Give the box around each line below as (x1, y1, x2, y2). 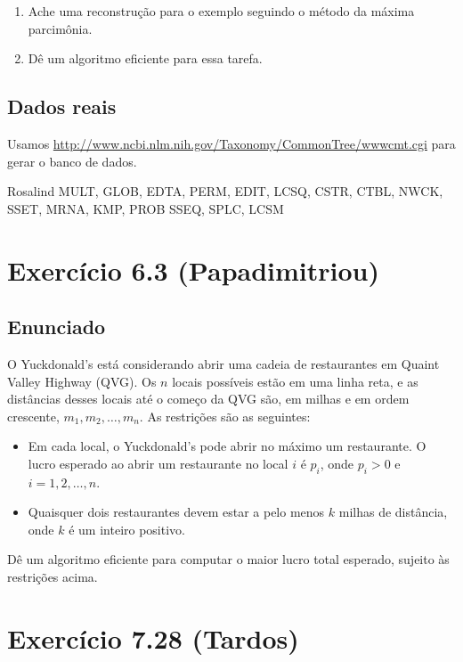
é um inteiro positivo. (69, 519, 185, 538)
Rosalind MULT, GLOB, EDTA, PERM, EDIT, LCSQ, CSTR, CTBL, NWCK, (7, 182, 443, 200)
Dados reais (7, 93, 117, 120)
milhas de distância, (338, 503, 448, 521)
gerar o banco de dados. (7, 151, 137, 170)
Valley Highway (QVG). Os (7, 372, 157, 390)
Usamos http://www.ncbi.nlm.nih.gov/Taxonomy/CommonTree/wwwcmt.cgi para (7, 134, 456, 152)
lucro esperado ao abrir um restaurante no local (28, 454, 288, 472)
